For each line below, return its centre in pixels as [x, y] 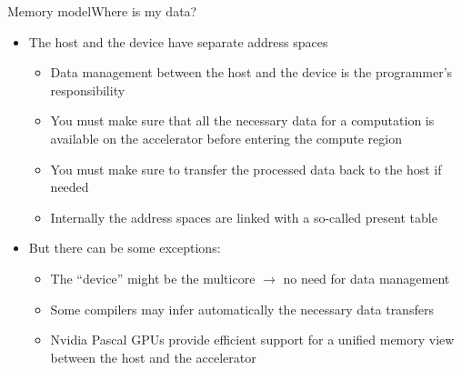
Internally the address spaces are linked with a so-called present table [244, 217]
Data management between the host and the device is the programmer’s [251, 72]
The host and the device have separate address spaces [178, 41]
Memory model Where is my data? [102, 11]
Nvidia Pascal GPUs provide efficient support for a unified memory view [252, 340]
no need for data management [367, 278]
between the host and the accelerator [153, 357]
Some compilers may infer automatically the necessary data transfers [242, 309]
